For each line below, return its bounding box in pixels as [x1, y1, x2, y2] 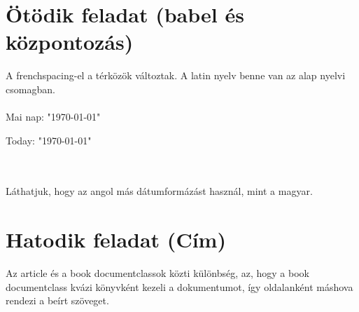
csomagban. [6, 81, 55, 96]
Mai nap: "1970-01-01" [6, 109, 101, 124]
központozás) [6, 27, 134, 56]
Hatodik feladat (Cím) [6, 225, 226, 254]
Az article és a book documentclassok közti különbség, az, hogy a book [6, 266, 309, 280]
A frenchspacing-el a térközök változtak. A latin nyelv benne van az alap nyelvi [6, 68, 346, 83]
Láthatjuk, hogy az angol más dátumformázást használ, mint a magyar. [6, 184, 313, 198]
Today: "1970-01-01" [6, 133, 92, 147]
